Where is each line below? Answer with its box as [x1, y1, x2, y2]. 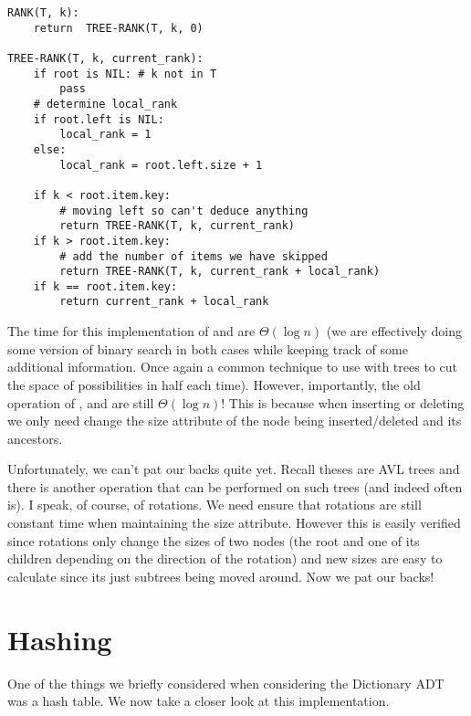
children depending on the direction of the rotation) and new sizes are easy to [7, 549, 443, 568]
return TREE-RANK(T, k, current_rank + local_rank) [59, 265, 381, 279]
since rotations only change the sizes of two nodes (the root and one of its [7, 531, 420, 550]
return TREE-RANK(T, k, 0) [33, 21, 204, 35]
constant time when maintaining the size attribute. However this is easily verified [7, 513, 461, 532]
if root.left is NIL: [33, 112, 164, 126]
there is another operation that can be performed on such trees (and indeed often [7, 477, 463, 496]
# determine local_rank [33, 97, 178, 111]
